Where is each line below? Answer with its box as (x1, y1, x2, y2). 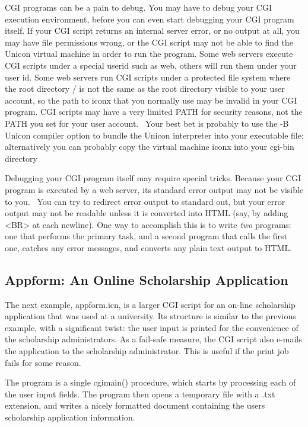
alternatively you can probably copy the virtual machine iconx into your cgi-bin (5, 140, 294, 153)
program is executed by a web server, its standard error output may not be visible (5, 183, 304, 195)
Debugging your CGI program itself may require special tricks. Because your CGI (5, 172, 301, 184)
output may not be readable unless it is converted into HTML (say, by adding (5, 207, 288, 219)
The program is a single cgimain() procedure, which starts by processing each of (5, 376, 296, 389)
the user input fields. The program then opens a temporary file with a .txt (5, 387, 275, 400)
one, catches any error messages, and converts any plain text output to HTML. (5, 241, 293, 253)
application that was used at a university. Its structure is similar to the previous (5, 310, 296, 322)
